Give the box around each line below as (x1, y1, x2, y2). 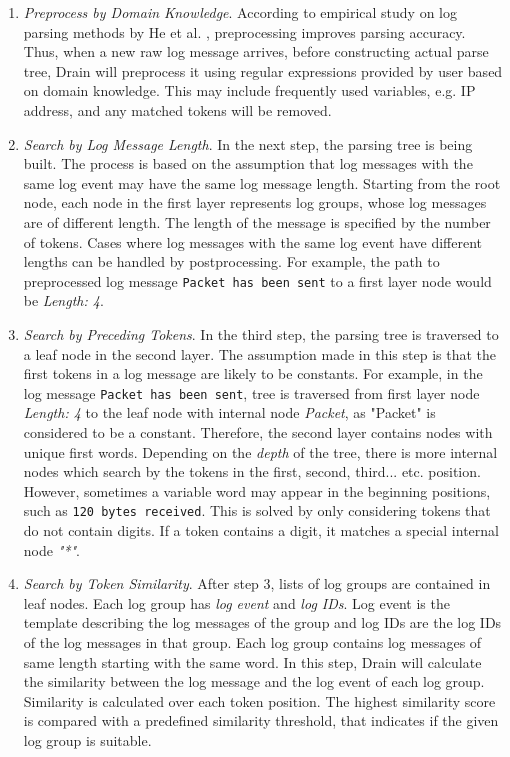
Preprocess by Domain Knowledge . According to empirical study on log (23, 2, 457, 22)
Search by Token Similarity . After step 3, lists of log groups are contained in (23, 573, 491, 594)
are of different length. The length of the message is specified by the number (23, 211, 491, 232)
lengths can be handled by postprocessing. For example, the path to (23, 251, 440, 272)
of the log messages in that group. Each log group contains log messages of (23, 632, 482, 652)
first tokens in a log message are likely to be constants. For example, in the (23, 363, 483, 384)
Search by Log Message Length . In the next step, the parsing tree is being (23, 133, 473, 154)
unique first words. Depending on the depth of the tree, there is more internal (23, 441, 498, 462)
